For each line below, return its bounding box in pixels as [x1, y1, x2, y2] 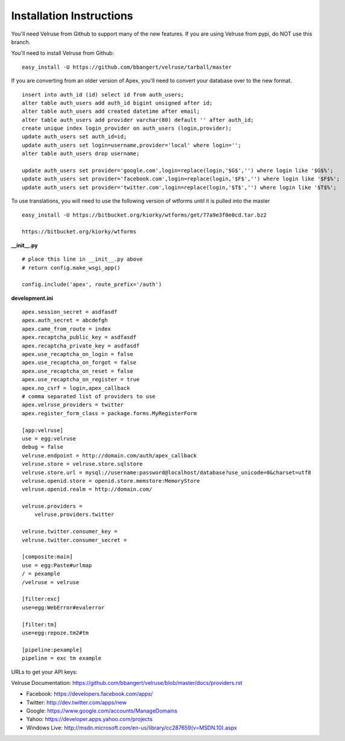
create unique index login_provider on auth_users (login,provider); [22, 125, 232, 132]
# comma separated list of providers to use [22, 393, 156, 399]
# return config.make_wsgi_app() [22, 264, 121, 271]
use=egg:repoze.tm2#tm [22, 629, 89, 636]
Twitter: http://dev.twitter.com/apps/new [26, 699, 127, 706]
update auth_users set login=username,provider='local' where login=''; [22, 142, 241, 148]
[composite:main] [22, 553, 73, 561]
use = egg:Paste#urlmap [22, 562, 92, 568]
